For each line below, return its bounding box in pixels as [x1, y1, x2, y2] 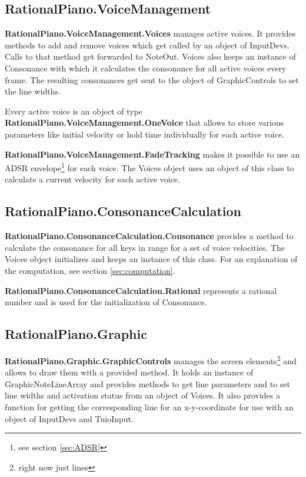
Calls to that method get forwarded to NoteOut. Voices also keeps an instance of [5, 50, 296, 63]
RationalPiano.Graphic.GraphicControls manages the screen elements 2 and [5, 352, 297, 367]
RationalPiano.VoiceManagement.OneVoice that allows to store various [5, 116, 284, 129]
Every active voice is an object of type [5, 104, 143, 117]
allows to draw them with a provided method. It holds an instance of [5, 366, 254, 378]
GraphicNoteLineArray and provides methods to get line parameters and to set [5, 377, 291, 390]
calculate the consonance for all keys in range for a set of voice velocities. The [5, 241, 285, 253]
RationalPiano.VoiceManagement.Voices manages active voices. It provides [5, 27, 296, 40]
